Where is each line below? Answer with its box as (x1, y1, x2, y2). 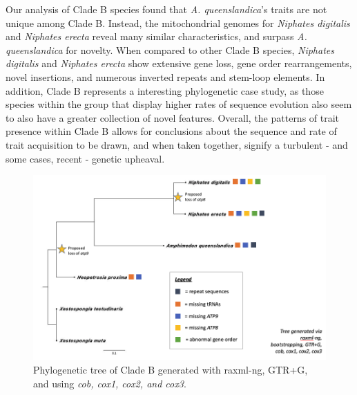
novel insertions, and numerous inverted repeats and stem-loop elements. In (6, 69, 325, 84)
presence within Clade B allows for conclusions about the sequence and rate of (6, 124, 337, 138)
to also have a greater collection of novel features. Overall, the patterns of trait (6, 110, 340, 125)
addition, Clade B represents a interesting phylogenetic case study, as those (6, 83, 324, 98)
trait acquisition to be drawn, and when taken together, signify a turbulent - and (6, 137, 348, 151)
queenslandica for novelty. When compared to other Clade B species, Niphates (6, 42, 334, 57)
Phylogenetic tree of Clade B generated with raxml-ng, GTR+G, (33, 362, 308, 376)
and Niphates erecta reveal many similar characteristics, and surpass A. (6, 29, 307, 44)
